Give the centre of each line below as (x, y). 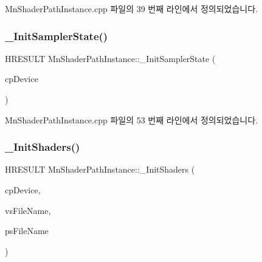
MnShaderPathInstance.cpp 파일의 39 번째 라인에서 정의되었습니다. (132, 9)
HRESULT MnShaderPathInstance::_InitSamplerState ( (110, 58)
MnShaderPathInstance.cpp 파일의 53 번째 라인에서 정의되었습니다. (132, 119)
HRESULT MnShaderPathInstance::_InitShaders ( (100, 169)
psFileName (27, 231)
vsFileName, (28, 210)
